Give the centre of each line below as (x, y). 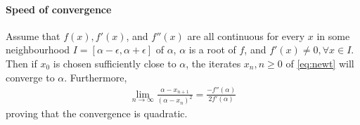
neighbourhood (38, 50)
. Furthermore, (96, 77)
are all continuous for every (246, 35)
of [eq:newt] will (320, 63)
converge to (30, 77)
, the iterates (213, 63)
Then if (21, 63)
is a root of (212, 50)
